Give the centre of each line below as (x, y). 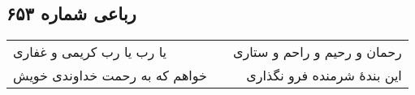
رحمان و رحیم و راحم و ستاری (317, 52)
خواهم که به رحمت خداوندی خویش (110, 76)
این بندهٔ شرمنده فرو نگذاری (324, 76)
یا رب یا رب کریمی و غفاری (90, 52)
